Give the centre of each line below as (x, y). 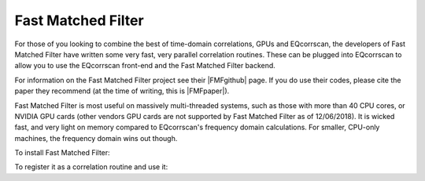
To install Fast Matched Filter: (62, 153)
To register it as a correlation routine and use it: (91, 167)
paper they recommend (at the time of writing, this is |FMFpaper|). (122, 91)
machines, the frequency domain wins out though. (96, 138)
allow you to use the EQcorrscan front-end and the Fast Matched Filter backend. (145, 66)
